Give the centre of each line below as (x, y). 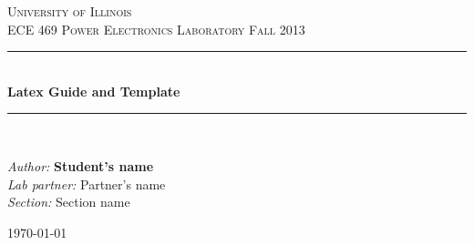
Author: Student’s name (81, 165)
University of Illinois (70, 11)
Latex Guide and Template (94, 91)
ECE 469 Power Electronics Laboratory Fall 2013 (156, 29)
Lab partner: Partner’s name (87, 184)
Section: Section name (69, 202)
